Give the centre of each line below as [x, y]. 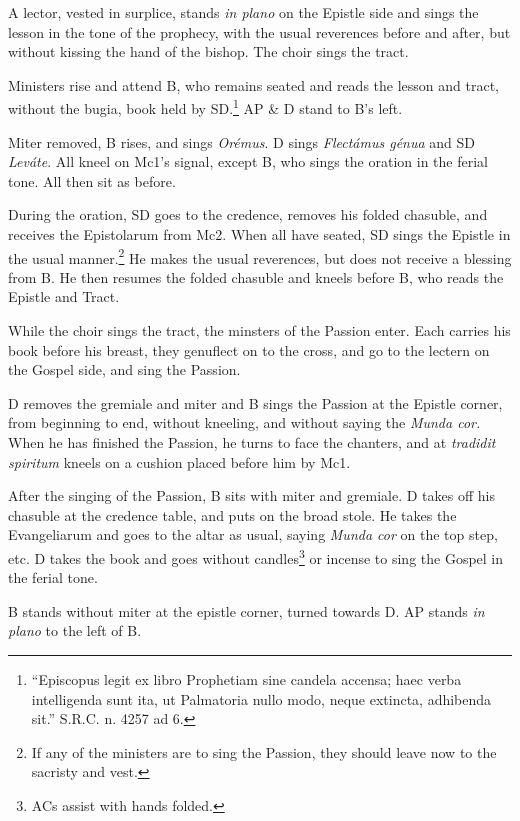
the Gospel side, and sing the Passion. [124, 369]
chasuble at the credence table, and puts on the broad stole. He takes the [232, 514]
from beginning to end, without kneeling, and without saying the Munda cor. [244, 422]
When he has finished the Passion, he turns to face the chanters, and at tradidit [252, 442]
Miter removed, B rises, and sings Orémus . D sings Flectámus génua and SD [242, 141]
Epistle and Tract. [64, 296]
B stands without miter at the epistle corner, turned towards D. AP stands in [246, 610]
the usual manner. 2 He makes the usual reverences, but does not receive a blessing [260, 256]
